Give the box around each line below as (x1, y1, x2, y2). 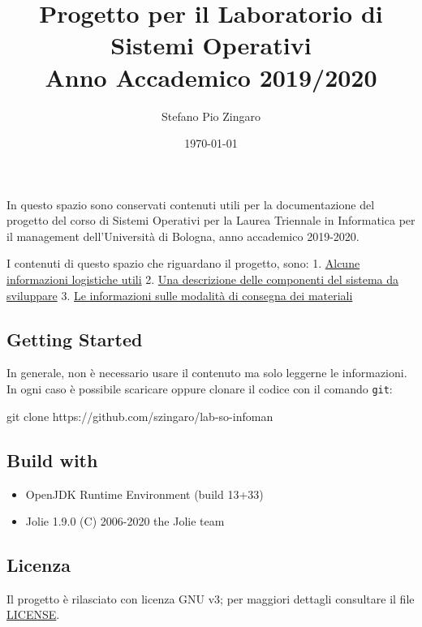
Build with (6, 447, 98, 472)
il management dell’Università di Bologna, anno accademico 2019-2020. (6, 227, 360, 244)
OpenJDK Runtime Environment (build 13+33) (25, 485, 264, 502)
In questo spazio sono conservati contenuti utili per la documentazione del (6, 195, 375, 213)
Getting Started (6, 326, 143, 351)
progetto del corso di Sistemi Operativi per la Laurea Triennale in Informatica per (6, 212, 416, 229)
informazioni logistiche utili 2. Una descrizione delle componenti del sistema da (6, 271, 398, 288)
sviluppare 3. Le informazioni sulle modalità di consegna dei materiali (6, 286, 353, 303)
